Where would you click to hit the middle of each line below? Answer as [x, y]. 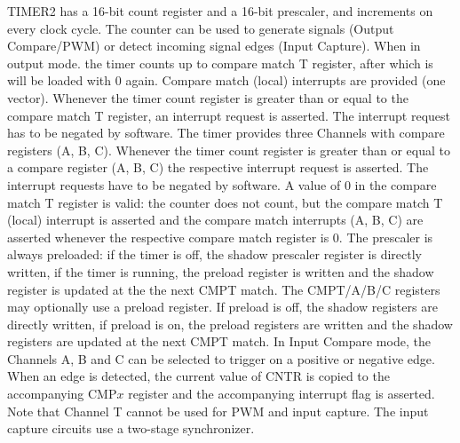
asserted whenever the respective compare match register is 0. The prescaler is [220, 237]
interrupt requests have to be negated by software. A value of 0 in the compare [222, 184]
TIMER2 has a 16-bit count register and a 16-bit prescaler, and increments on [220, 11]
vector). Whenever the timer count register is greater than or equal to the [208, 97]
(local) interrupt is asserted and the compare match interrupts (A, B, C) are [215, 220]
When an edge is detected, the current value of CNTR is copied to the [198, 376]
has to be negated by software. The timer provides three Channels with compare [226, 133]
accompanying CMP [62, 394]
